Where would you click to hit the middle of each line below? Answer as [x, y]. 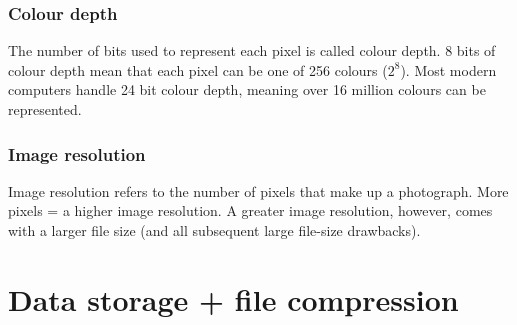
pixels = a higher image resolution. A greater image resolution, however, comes [250, 210]
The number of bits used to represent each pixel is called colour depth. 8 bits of [252, 50]
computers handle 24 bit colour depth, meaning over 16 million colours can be [247, 89]
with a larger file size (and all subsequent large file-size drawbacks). [214, 230]
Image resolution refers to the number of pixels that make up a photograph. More [258, 190]
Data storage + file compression [233, 298]
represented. [45, 109]
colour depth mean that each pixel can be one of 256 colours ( [198, 69]
